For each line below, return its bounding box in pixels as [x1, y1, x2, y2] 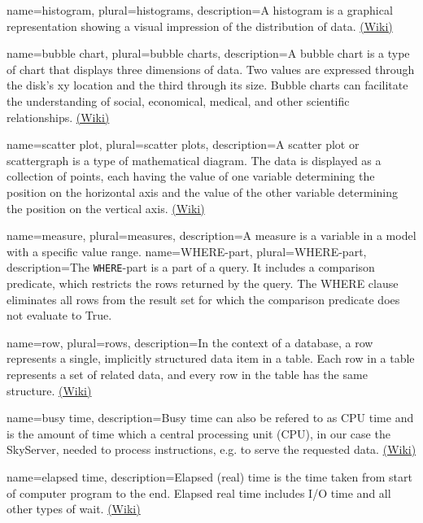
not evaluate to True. [7, 307, 112, 324]
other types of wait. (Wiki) [7, 500, 141, 517]
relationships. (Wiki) [7, 108, 110, 125]
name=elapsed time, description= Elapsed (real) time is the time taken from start [7, 468, 412, 485]
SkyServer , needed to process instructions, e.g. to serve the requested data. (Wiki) [7, 441, 416, 458]
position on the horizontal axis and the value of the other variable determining [7, 183, 399, 200]
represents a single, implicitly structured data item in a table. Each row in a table [7, 350, 415, 367]
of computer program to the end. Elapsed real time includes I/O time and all [7, 484, 391, 501]
